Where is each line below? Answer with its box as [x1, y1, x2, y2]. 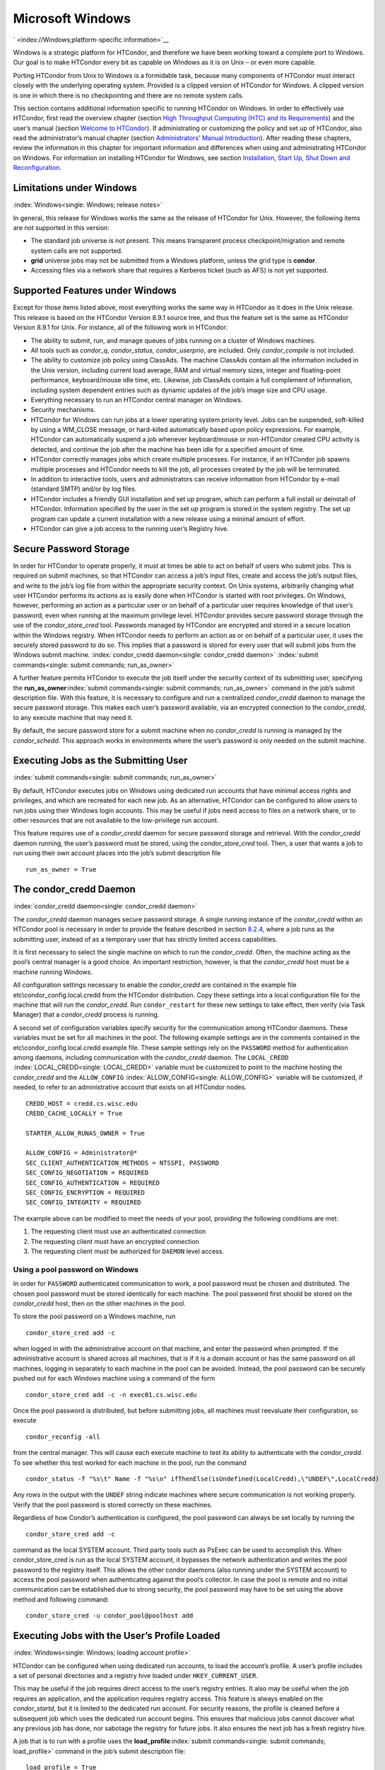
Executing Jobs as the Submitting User [13, 755, 188, 767]
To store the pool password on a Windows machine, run [13, 1312, 176, 1320]
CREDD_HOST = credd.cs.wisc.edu [25, 1100, 138, 1107]
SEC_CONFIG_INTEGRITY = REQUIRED [25, 1199, 141, 1206]
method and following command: [13, 1595, 109, 1604]
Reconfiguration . [13, 164, 61, 172]
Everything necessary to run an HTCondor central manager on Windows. [30, 395, 243, 404]
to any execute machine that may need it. [13, 713, 134, 721]
